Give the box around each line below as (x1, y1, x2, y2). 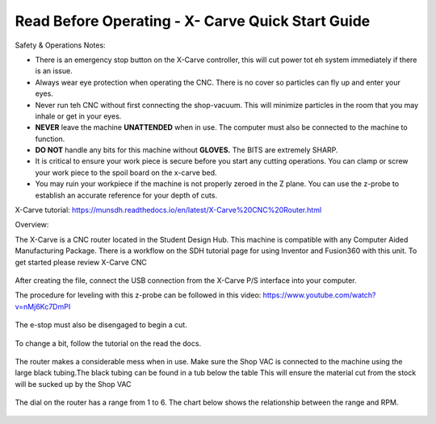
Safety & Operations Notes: (15, 40, 106, 50)
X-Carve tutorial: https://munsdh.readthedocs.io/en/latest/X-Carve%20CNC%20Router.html (15, 206, 322, 215)
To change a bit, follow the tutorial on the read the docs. (15, 339, 202, 348)
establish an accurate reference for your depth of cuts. (35, 190, 218, 200)
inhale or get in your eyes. (35, 111, 122, 121)
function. (35, 134, 65, 143)
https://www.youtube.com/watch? (262, 290, 376, 300)
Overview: (15, 220, 49, 230)
